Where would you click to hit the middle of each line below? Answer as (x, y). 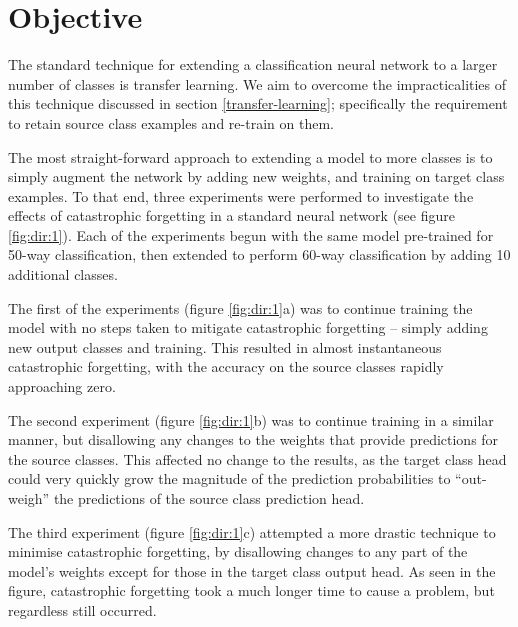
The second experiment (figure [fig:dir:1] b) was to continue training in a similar (251, 419)
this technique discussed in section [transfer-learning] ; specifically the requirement (258, 103)
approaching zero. (62, 386)
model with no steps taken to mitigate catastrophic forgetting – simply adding (248, 327)
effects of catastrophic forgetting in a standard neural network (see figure (231, 215)
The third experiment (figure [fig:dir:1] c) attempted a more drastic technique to (252, 531)
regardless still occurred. (82, 609)
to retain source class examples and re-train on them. (171, 122)
